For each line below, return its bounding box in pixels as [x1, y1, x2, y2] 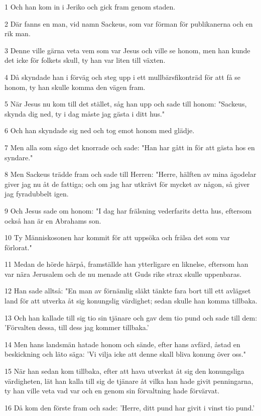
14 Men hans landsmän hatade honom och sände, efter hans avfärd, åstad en [5, 339, 240, 349]
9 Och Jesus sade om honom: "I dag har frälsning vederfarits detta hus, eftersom [5, 205, 252, 216]
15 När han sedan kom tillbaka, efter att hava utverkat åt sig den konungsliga [5, 366, 244, 376]
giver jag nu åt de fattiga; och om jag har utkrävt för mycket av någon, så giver [5, 178, 250, 189]
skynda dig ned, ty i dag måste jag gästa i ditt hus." [5, 108, 165, 119]
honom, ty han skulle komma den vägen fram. [5, 81, 146, 92]
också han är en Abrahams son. [5, 215, 101, 226]
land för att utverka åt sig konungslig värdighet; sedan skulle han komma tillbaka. [5, 295, 257, 306]
